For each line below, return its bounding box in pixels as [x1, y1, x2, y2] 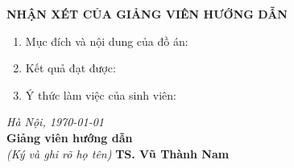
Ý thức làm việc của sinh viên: [25, 86, 176, 103]
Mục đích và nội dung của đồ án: [25, 32, 188, 49]
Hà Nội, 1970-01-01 [6, 113, 104, 130]
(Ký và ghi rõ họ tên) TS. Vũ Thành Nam [6, 145, 230, 162]
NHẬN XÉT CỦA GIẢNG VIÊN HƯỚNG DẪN [6, 6, 288, 22]
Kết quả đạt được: [25, 59, 116, 76]
